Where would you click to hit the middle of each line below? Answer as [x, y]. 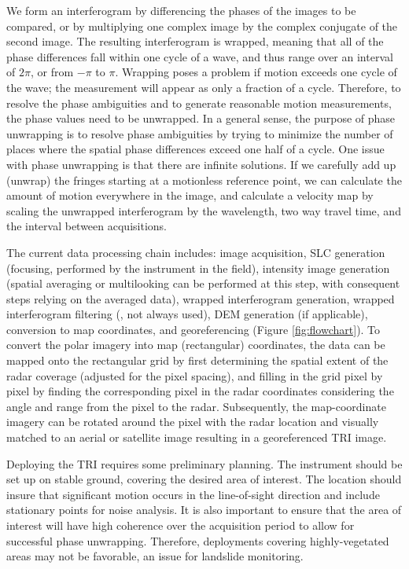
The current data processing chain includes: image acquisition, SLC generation [196, 252]
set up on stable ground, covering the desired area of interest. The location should [204, 479]
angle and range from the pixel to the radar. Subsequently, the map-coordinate [196, 406]
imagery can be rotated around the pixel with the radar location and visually [193, 422]
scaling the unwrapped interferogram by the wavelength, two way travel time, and [204, 210]
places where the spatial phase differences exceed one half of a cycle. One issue [195, 149]
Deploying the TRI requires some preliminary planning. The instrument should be [204, 463]
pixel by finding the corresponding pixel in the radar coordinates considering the [200, 391]
